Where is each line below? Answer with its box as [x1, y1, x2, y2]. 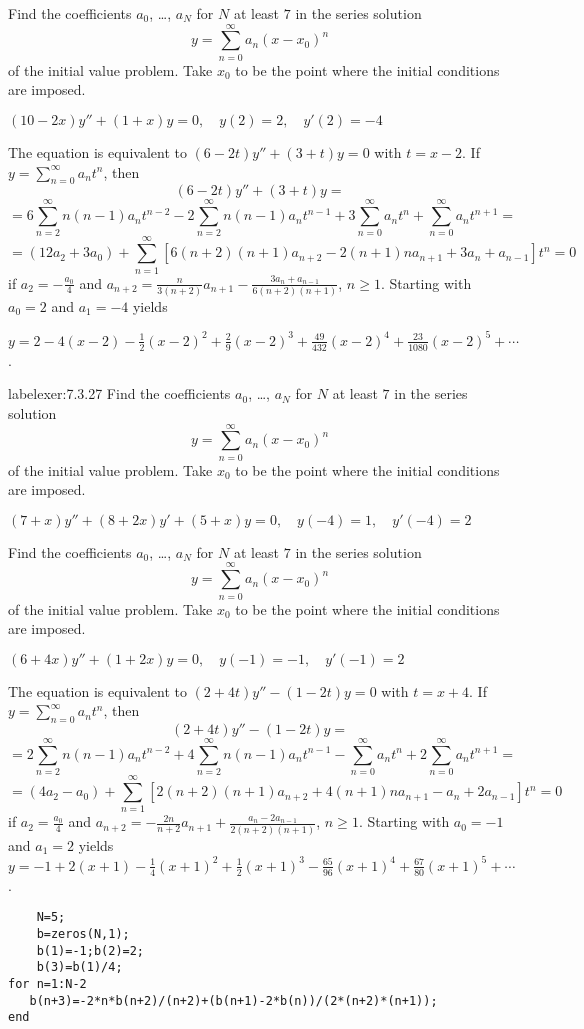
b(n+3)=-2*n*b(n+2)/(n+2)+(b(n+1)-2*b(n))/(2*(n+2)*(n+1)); [29, 993, 438, 1008]
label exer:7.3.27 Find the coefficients [8, 383, 231, 404]
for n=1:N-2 [8, 976, 87, 991]
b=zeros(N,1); [36, 926, 130, 941]
